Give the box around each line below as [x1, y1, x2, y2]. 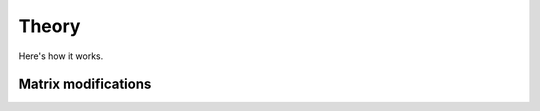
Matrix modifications [18, 76, 152, 93]
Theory [18, 15, 81, 37]
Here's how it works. [18, 50, 104, 62]
